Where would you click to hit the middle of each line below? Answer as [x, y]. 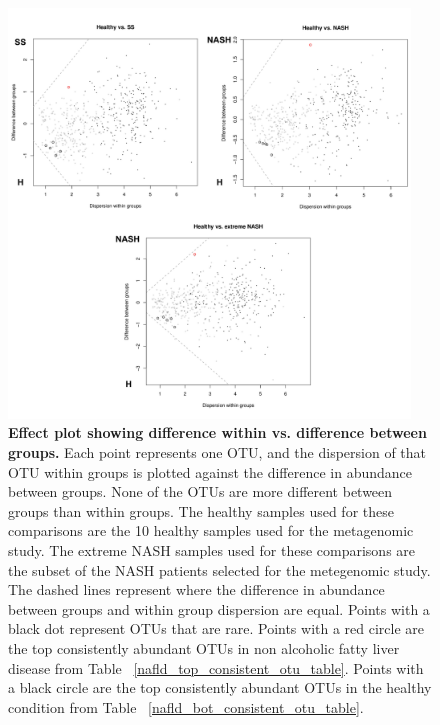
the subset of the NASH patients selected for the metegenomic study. [219, 569]
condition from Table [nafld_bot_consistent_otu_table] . [186, 706]
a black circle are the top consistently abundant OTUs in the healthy [220, 687]
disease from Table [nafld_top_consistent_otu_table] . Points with [216, 667]
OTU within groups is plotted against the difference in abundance [210, 471]
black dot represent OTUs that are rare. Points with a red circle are [216, 628]
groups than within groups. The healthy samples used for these [201, 510]
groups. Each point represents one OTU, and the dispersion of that [217, 452]
